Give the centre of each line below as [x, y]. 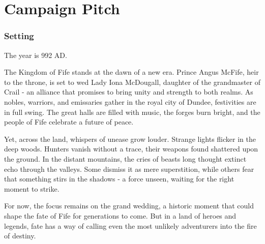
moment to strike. [32, 188]
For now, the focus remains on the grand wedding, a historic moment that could [129, 206]
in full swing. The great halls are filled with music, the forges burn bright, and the [132, 112]
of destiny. [20, 236]
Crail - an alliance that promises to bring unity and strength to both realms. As [129, 92]
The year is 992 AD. [36, 55]
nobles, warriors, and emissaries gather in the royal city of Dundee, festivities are [130, 101]
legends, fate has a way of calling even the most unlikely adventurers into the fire [130, 225]
